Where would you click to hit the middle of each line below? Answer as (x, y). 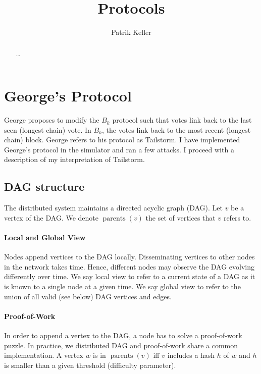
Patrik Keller (131, 32)
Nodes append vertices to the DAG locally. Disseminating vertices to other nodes (129, 257)
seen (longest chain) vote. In (48, 129)
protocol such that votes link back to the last (182, 120)
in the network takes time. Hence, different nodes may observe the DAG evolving (129, 266)
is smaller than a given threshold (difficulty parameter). (90, 365)
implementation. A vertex (44, 355)
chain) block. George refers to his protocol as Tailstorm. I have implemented (122, 140)
